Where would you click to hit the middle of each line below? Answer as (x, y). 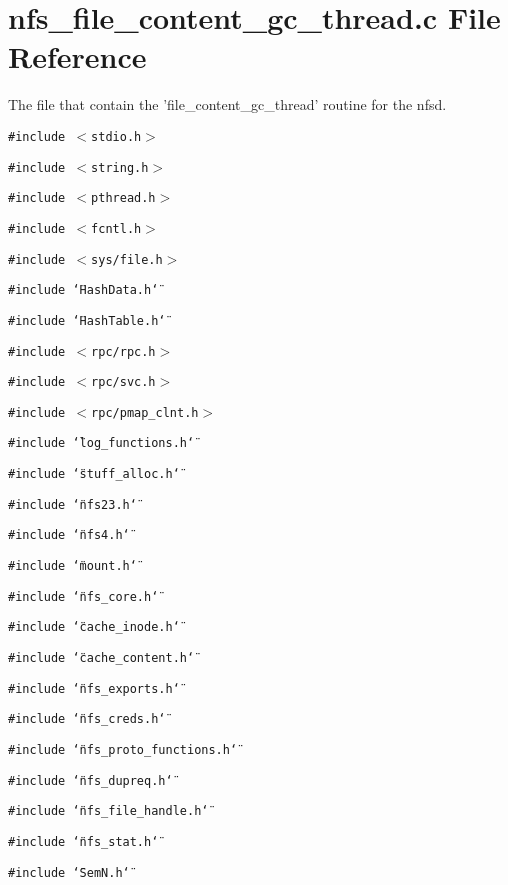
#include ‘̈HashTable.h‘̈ (87, 320)
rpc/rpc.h (123, 351)
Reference (77, 56)
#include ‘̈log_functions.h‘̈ (101, 443)
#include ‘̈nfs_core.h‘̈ (83, 596)
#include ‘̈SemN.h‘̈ (69, 872)
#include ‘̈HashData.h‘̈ (83, 290)
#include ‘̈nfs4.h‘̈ (69, 535)
